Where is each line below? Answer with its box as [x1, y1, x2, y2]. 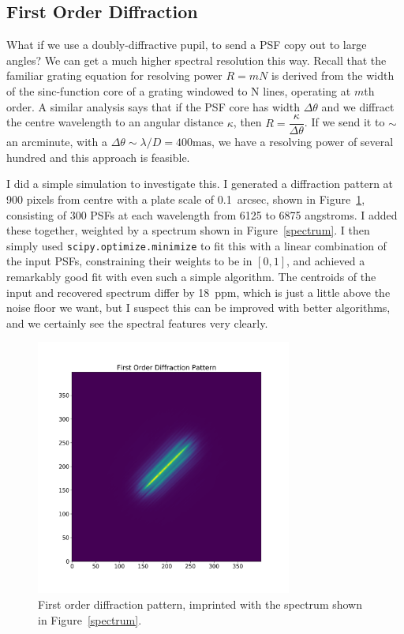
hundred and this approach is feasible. [6, 148, 190, 165]
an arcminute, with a [6, 133, 107, 150]
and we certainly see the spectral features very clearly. [6, 314, 268, 331]
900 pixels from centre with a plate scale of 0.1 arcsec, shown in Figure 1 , [6, 191, 365, 208]
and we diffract [321, 98, 395, 114]
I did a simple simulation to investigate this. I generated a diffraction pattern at [6, 175, 394, 192]
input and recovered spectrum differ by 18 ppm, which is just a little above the [6, 283, 391, 300]
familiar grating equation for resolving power [6, 67, 223, 84]
